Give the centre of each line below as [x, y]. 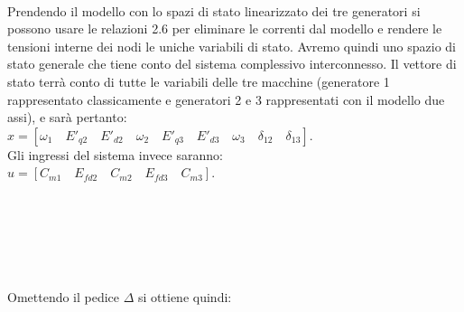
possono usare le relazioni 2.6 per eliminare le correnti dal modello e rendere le [225, 28]
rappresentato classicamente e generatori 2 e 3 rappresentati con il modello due [226, 99]
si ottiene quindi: [185, 296]
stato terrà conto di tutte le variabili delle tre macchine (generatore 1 [199, 81]
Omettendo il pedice [64, 296]
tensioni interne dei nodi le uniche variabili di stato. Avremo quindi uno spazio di [232, 46]
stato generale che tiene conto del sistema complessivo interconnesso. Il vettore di [232, 64]
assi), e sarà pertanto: [67, 117]
